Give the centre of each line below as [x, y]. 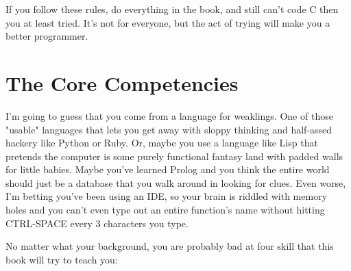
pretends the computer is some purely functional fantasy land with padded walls [174, 156]
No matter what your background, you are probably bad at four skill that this [170, 246]
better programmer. [47, 36]
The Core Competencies [122, 82]
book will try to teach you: [62, 259]
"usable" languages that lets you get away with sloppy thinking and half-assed [169, 129]
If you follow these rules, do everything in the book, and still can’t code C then [172, 9]
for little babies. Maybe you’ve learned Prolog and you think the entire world [168, 169]
